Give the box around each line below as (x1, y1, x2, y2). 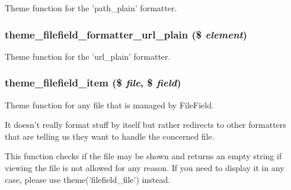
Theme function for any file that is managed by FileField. (5, 98, 214, 111)
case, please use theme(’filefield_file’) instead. (5, 173, 171, 185)
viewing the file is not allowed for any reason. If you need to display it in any (5, 162, 284, 173)
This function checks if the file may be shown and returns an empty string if (5, 150, 282, 162)
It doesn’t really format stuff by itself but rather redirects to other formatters (5, 118, 286, 131)
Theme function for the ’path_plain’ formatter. (5, 2, 177, 14)
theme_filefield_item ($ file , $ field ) (5, 75, 181, 90)
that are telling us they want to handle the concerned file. (5, 130, 215, 142)
